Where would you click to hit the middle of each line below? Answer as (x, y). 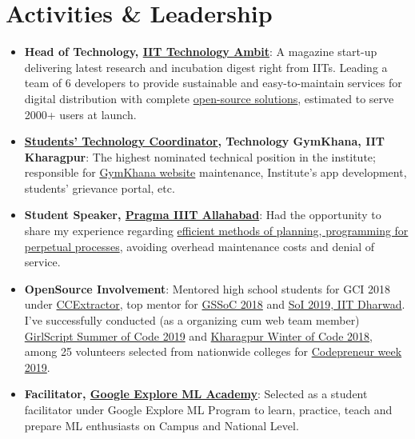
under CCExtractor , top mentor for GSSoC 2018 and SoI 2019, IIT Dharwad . (215, 304)
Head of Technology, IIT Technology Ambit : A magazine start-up (201, 52)
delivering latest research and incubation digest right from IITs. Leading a (206, 67)
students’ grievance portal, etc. (100, 188)
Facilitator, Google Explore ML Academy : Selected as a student (196, 394)
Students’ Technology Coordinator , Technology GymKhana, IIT (205, 141)
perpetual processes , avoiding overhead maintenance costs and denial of (200, 246)
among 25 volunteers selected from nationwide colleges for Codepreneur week (213, 351)
